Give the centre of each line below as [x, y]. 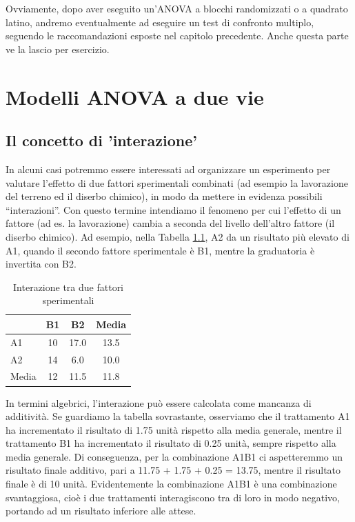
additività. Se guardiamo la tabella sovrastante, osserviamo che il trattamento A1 [178, 416]
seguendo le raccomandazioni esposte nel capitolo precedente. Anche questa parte [177, 36]
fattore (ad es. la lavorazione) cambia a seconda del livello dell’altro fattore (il [170, 223]
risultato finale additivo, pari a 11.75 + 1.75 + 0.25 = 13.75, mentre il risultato [173, 470]
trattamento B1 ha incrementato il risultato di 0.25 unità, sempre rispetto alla [171, 443]
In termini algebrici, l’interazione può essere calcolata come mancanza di [159, 402]
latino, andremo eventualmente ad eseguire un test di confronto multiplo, [160, 22]
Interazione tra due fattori [69, 287]
